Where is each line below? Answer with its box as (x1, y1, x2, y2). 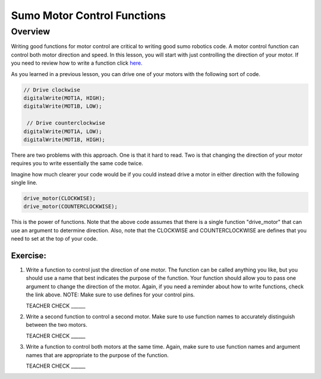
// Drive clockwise (23, 86, 80, 93)
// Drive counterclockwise (27, 119, 105, 127)
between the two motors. (26, 321, 87, 329)
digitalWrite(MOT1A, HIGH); (23, 94, 105, 101)
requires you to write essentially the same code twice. (11, 160, 144, 167)
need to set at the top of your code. (11, 235, 98, 242)
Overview (11, 26, 51, 37)
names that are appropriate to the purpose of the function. (26, 351, 169, 359)
